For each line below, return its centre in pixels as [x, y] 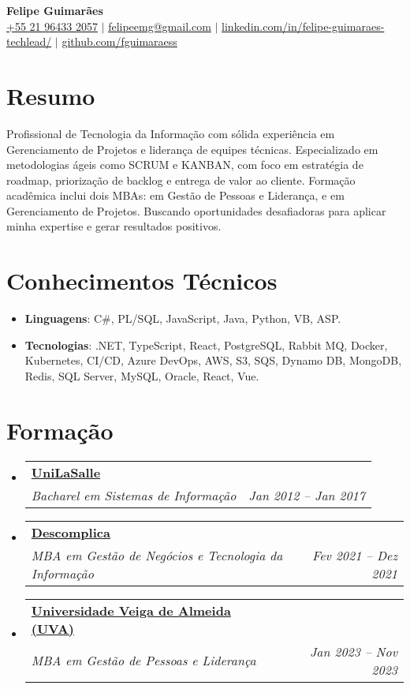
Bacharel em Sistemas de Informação [134, 495]
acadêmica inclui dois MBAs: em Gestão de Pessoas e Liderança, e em [175, 195]
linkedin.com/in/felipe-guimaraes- [303, 26]
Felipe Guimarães [55, 10]
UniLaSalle [66, 472]
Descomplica [71, 532]
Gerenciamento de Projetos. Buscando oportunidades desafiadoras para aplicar [196, 210]
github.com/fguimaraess [119, 41]
